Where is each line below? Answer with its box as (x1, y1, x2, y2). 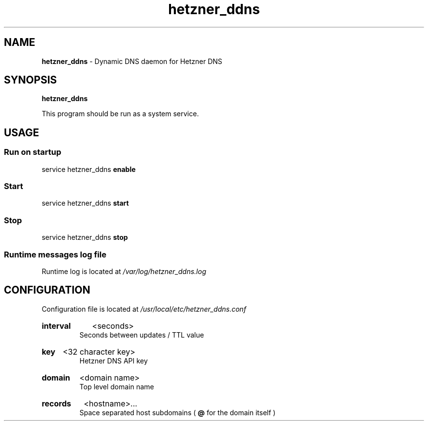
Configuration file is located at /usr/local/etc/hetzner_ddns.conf (42, 304, 246, 313)
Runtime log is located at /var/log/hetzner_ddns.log (42, 267, 206, 276)
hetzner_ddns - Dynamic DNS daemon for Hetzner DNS (42, 57, 222, 65)
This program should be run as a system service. (42, 109, 199, 118)
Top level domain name (79, 382, 154, 391)
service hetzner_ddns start (42, 199, 129, 208)
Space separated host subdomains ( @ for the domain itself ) (79, 408, 276, 417)
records (42, 398, 71, 408)
